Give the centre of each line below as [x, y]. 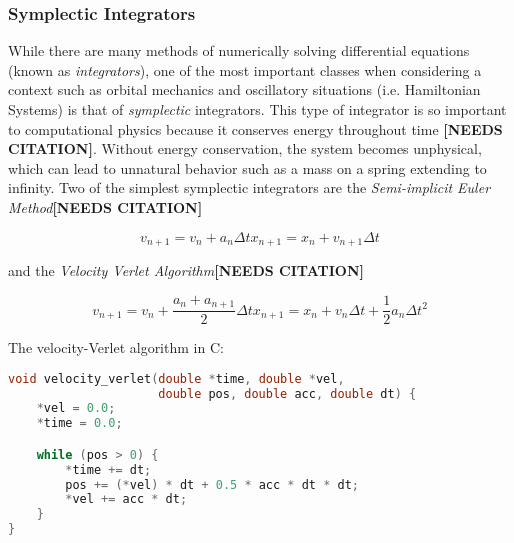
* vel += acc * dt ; [126, 499]
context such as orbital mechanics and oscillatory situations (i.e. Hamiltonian [244, 89]
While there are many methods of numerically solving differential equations [239, 50]
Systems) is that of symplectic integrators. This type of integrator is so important [257, 109]
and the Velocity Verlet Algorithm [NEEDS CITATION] [186, 270]
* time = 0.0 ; [79, 423]
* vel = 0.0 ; [76, 408]
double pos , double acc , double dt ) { [287, 393]
